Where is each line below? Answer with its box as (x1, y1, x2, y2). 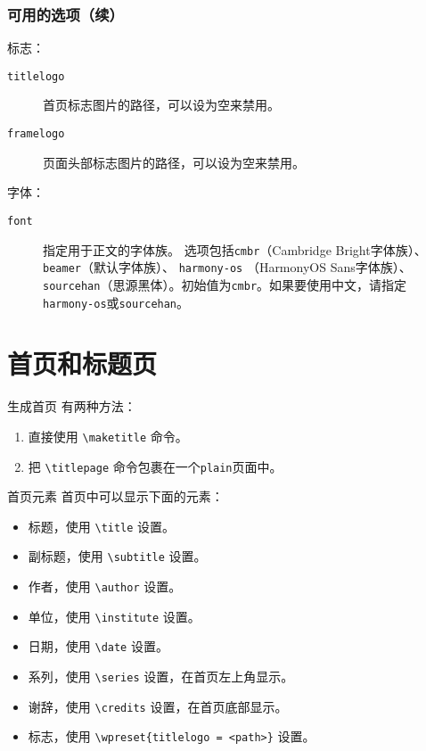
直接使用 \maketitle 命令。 (28, 426, 188, 445)
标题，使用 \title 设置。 (28, 516, 176, 535)
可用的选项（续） (7, 3, 124, 25)
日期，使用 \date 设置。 (28, 637, 168, 656)
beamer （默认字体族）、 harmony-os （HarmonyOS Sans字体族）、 (43, 258, 412, 276)
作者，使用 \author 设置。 (28, 577, 182, 596)
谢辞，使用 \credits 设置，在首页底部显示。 (28, 697, 288, 715)
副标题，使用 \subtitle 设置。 (28, 547, 207, 565)
